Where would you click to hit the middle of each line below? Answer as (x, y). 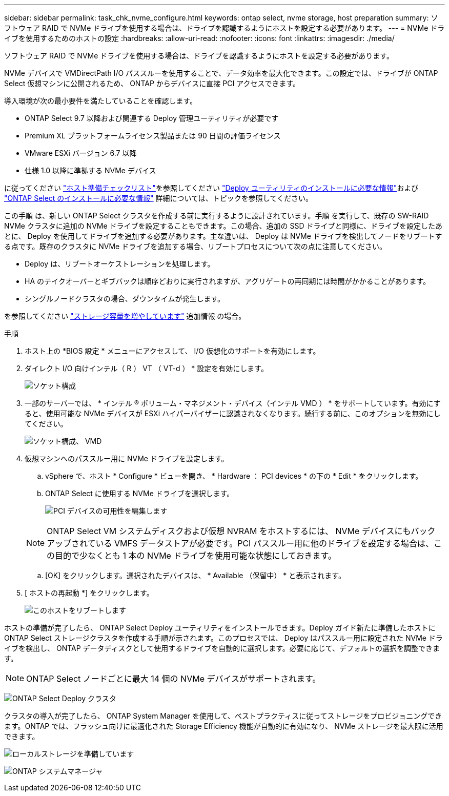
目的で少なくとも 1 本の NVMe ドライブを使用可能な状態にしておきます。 (196, 556)
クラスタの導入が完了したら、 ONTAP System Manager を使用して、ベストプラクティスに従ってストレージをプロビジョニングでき (223, 716)
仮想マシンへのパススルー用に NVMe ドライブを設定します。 (127, 458)
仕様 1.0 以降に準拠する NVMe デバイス (90, 170)
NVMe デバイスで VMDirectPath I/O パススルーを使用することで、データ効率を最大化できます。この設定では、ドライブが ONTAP (221, 73)
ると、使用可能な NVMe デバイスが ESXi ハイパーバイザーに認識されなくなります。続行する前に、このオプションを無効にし (233, 413)
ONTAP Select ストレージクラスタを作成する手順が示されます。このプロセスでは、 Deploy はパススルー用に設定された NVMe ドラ (223, 638)
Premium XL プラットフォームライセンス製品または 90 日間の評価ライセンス (153, 136)
